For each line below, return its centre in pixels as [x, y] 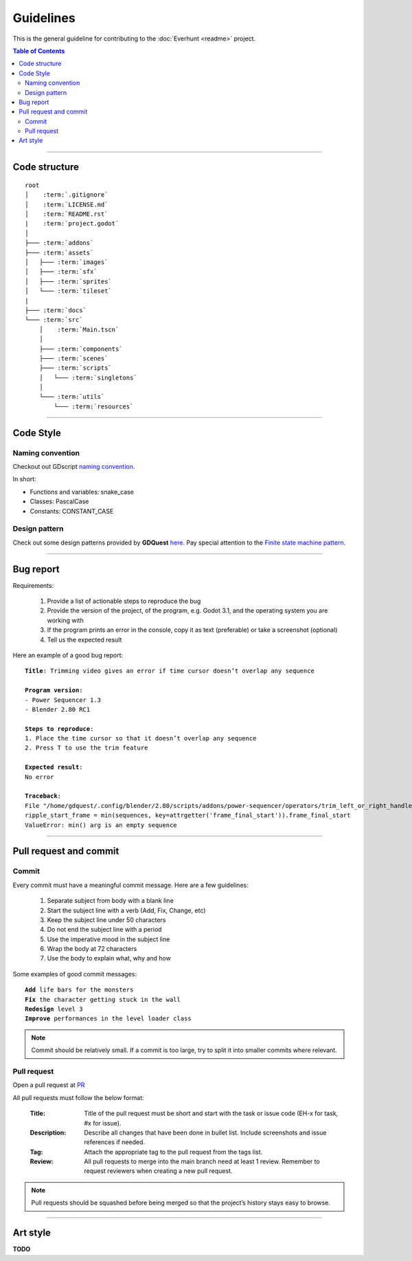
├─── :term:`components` [81, 349]
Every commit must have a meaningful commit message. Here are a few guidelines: [130, 885]
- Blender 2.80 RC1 [58, 709]
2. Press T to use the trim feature [87, 748]
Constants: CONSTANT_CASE [72, 511]
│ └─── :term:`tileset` [69, 291]
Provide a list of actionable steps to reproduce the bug [124, 601]
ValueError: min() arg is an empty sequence [101, 825]
